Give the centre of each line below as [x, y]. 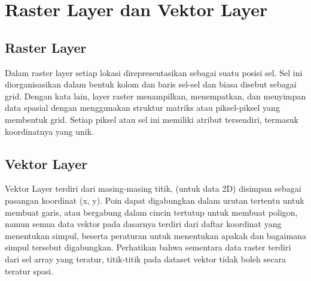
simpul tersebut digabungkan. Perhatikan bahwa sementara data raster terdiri [148, 247]
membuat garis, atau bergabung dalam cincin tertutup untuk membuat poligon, [151, 212]
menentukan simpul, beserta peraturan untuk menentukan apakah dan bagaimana [155, 235]
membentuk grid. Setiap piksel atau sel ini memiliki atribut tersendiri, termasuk [152, 119]
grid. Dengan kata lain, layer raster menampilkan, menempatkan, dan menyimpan [155, 96]
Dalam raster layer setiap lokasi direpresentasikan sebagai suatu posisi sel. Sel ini [154, 72]
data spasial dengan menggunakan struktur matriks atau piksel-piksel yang [142, 108]
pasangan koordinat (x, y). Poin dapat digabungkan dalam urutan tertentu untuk [155, 200]
